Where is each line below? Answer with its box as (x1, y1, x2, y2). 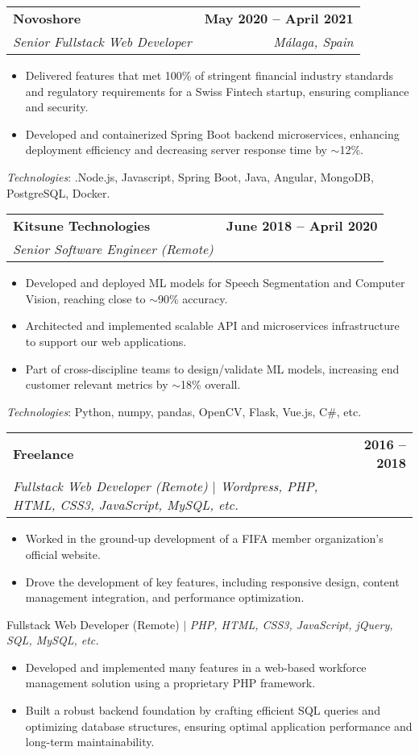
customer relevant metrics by (25, 376, 168, 393)
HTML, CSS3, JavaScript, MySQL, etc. (13, 495, 239, 515)
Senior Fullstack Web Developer (13, 32, 192, 51)
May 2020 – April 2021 (204, 9, 354, 27)
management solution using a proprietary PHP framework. (25, 674, 316, 691)
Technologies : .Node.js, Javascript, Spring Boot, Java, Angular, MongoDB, (6, 168, 374, 185)
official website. (25, 545, 101, 562)
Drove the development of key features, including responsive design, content (25, 573, 400, 590)
